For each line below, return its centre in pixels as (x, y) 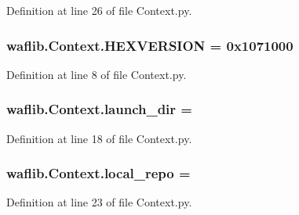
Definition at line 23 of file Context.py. (99, 202)
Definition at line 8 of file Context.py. (97, 74)
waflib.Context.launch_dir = (99, 109)
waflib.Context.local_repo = (98, 173)
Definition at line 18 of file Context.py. (99, 138)
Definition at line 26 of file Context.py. (99, 10)
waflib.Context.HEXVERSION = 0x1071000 (150, 45)
